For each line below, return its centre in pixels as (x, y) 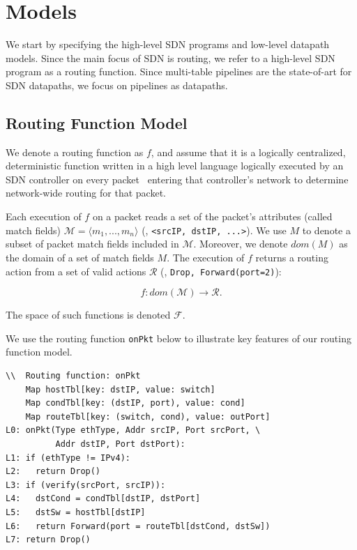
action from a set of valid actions (76, 271)
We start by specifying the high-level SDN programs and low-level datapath (168, 44)
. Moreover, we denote (241, 244)
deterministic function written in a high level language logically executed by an (175, 166)
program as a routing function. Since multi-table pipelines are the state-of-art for (179, 71)
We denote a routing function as (75, 152)
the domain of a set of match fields (80, 257)
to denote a (326, 230)
